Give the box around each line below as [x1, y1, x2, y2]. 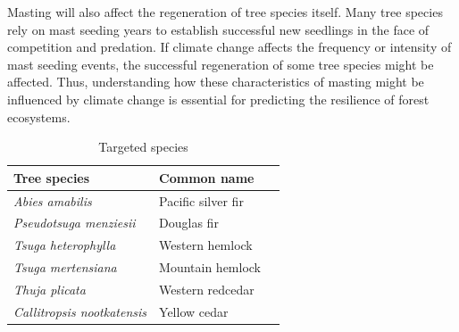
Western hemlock [159, 236, 253, 254]
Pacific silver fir [159, 191, 244, 210]
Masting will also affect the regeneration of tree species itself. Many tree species [7, 3, 443, 21]
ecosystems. [7, 107, 71, 126]
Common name [159, 168, 255, 187]
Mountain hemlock [159, 258, 262, 277]
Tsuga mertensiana [13, 258, 117, 277]
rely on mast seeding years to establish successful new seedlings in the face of [7, 20, 430, 38]
